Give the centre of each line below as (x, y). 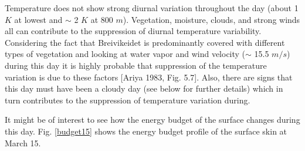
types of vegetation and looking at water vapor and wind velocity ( (125, 54)
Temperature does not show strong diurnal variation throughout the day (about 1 (152, 8)
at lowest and (38, 19)
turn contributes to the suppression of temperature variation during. (128, 100)
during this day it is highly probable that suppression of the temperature (136, 65)
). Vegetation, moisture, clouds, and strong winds (211, 19)
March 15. (23, 142)
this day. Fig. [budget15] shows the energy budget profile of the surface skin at (146, 131)
